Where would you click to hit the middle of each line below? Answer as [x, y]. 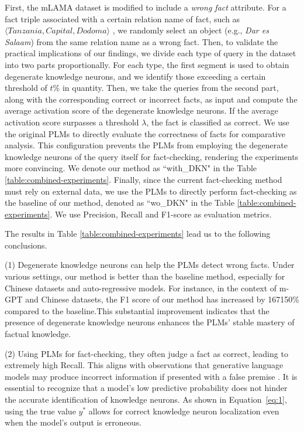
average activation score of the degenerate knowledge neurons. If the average [141, 110]
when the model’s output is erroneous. [73, 422]
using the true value [40, 411]
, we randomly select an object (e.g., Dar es [191, 30]
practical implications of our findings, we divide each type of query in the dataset [151, 53]
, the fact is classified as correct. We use [218, 122]
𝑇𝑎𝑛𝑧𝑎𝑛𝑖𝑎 [25, 31]
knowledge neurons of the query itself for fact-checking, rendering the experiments [152, 156]
